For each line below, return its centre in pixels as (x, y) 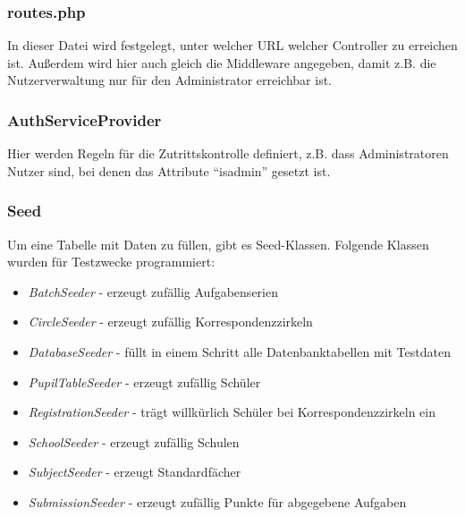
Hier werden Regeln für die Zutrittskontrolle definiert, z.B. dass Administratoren (228, 153)
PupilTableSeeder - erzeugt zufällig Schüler (144, 381)
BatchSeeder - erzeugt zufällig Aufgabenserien (153, 291)
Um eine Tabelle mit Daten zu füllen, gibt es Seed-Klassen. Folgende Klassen (218, 244)
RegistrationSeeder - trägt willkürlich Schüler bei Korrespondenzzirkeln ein (232, 412)
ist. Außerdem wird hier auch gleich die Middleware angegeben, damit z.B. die (222, 62)
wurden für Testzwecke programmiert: (111, 262)
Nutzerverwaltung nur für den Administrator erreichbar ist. (169, 80)
